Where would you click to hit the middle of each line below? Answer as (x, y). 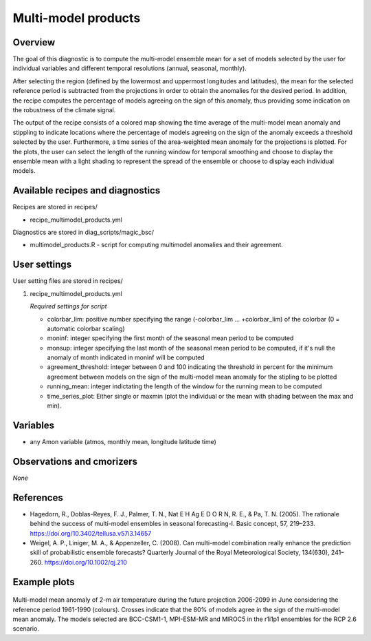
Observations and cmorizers (75, 461)
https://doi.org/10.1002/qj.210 (86, 562)
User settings (42, 265)
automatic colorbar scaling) (86, 328)
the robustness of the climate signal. (64, 110)
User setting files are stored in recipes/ (68, 281)
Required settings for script (68, 306)
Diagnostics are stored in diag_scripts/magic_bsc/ (83, 232)
